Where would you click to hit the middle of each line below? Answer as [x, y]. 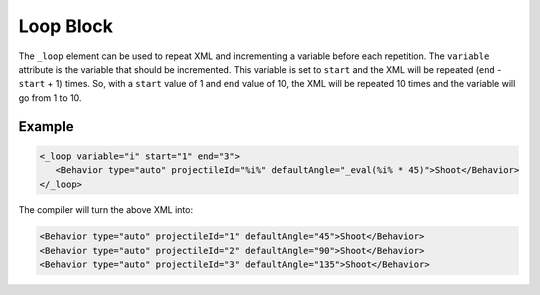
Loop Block [66, 26]
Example [46, 126]
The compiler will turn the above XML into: [106, 210]
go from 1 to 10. [50, 97]
